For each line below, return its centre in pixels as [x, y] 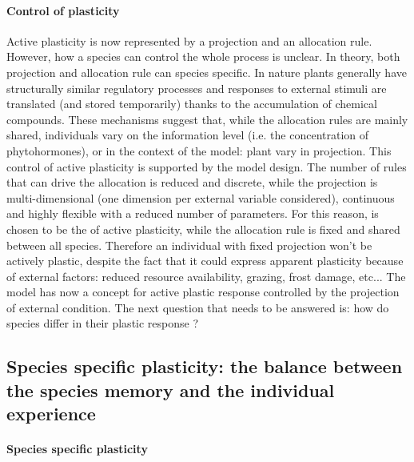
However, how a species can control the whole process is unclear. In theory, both [203, 56]
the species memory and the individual [171, 390]
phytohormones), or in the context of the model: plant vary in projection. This [199, 150]
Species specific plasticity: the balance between [205, 366]
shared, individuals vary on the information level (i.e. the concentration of [188, 135]
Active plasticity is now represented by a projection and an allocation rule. [189, 40]
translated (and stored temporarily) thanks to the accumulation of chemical [192, 104]
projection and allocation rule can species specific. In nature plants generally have [207, 72]
